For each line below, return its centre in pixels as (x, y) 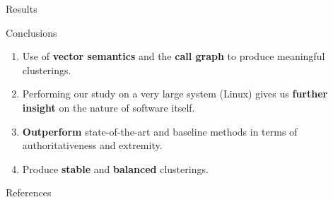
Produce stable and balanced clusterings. (115, 168)
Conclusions (31, 32)
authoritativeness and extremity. (92, 145)
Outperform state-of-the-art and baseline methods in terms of (160, 131)
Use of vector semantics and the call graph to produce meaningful (174, 56)
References (29, 192)
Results (22, 8)
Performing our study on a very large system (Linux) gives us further (175, 94)
